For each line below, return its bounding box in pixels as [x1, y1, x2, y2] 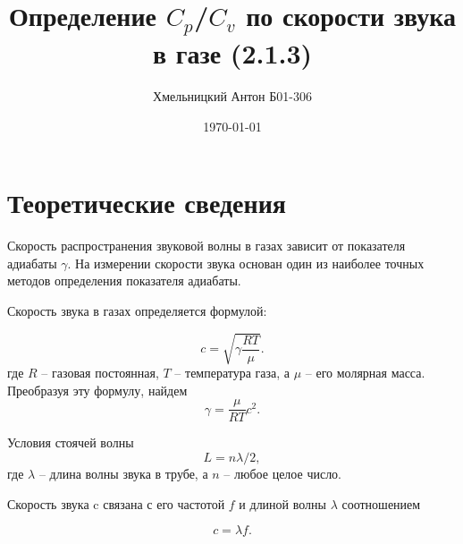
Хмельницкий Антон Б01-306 [153, 87, 312, 106]
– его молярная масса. [305, 363, 425, 382]
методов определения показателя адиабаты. [7, 271, 241, 290]
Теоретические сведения [7, 184, 286, 221]
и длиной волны [239, 494, 326, 513]
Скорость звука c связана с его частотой [7, 494, 225, 513]
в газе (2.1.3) [152, 35, 313, 72]
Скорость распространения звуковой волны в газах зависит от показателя [7, 236, 406, 255]
